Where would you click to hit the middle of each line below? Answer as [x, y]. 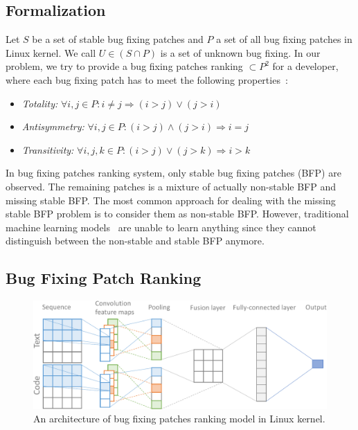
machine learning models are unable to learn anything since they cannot [161, 227]
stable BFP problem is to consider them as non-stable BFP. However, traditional [177, 214]
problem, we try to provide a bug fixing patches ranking [124, 66]
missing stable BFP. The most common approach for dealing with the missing [171, 200]
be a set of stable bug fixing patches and [118, 39]
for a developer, [305, 66]
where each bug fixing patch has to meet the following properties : [147, 79]
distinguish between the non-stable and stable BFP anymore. [135, 241]
